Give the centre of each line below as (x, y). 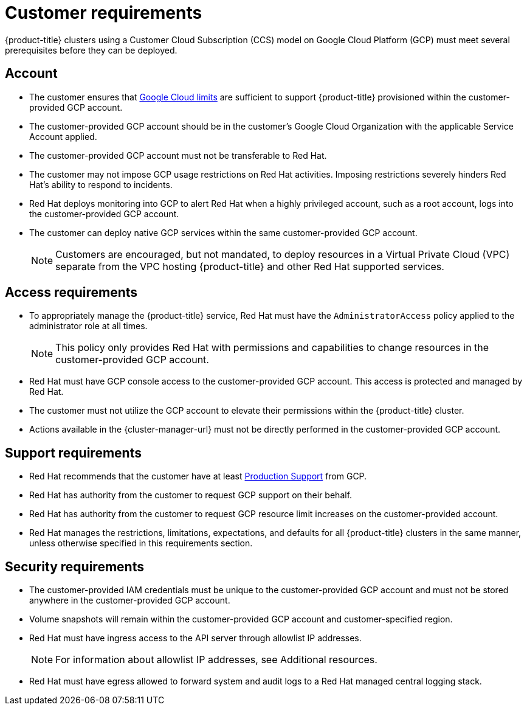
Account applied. (63, 136)
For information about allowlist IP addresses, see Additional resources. (216, 660)
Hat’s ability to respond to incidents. (101, 184)
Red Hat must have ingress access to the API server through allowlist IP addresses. (195, 638)
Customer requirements (104, 13)
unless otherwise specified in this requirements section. (141, 543)
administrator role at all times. (88, 326)
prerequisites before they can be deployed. (91, 50)
